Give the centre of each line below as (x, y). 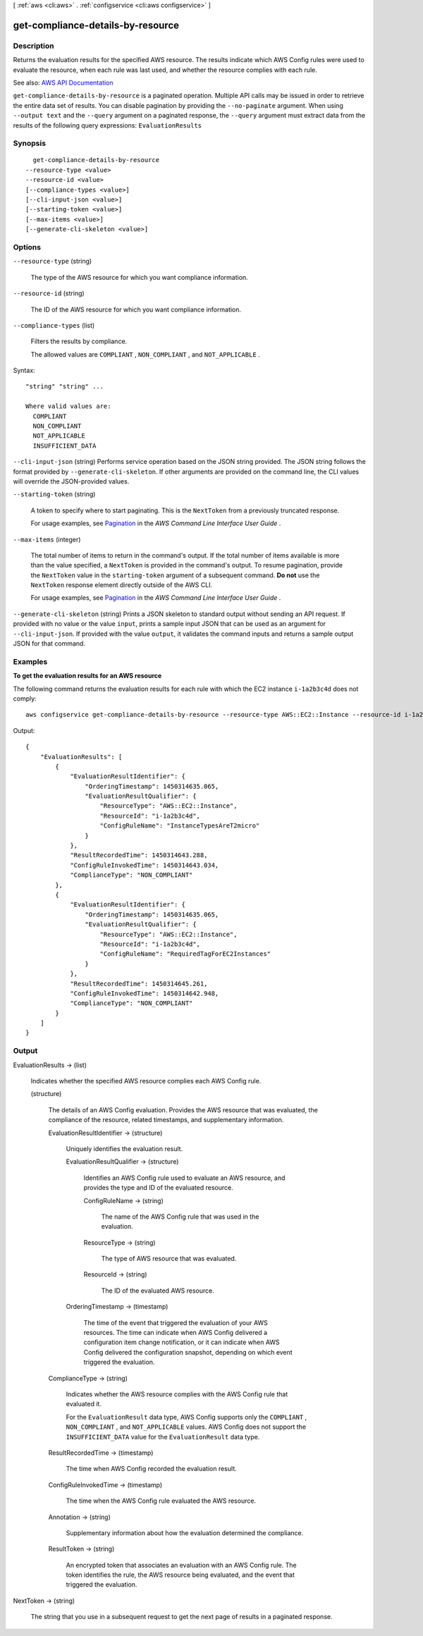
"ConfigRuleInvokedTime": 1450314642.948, (145, 993)
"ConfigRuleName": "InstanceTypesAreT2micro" (180, 826)
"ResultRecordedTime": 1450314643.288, (139, 855)
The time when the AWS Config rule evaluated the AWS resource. (161, 1501)
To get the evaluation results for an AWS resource (87, 676)
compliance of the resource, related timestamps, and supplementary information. (166, 1120)
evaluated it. (84, 1404)
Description (33, 46)
